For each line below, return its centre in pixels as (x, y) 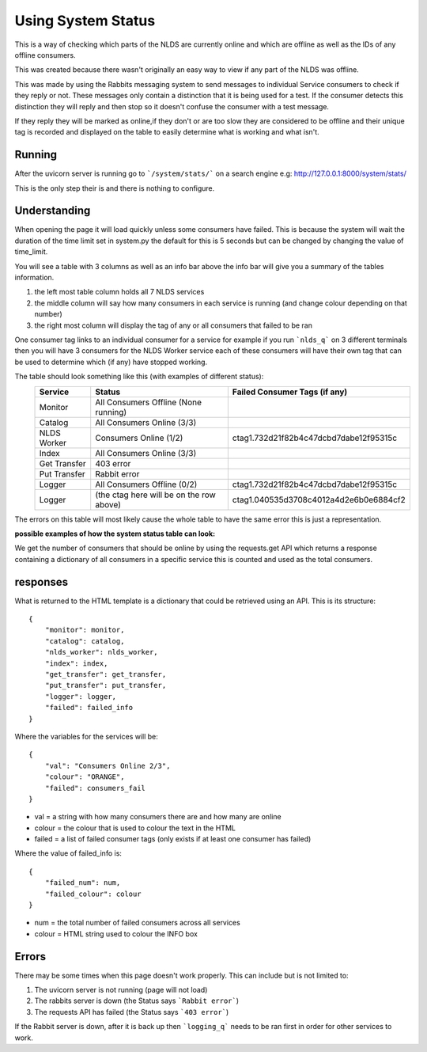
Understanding (53, 211)
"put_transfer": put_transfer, (106, 686)
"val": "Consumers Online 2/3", (108, 765)
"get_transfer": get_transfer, (106, 674)
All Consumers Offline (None (148, 402)
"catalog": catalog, (85, 641)
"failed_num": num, (83, 883)
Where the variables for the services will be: (86, 736)
